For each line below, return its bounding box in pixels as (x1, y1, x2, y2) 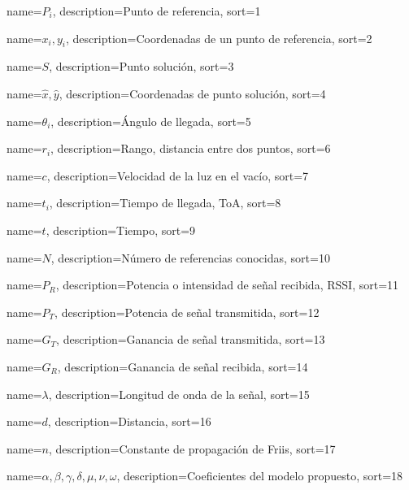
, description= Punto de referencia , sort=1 (52, 2, 261, 19)
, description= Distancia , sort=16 (47, 413, 211, 430)
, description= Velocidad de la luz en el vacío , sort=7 (46, 167, 309, 184)
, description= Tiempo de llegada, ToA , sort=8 (49, 194, 281, 211)
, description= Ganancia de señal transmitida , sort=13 (56, 331, 325, 348)
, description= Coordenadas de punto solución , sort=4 (59, 85, 326, 102)
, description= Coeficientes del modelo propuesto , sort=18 (116, 467, 403, 484)
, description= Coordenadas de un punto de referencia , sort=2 (66, 29, 372, 46)
